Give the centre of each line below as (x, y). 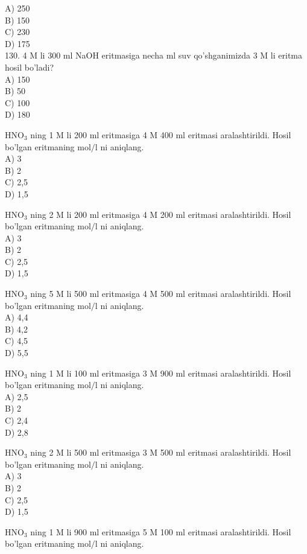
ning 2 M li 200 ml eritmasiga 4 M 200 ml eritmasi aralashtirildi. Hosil (161, 214)
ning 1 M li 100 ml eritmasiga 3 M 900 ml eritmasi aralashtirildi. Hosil (161, 373)
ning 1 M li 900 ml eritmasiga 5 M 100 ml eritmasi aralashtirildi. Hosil (161, 531)
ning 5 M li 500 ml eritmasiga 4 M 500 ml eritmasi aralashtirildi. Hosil (161, 294)
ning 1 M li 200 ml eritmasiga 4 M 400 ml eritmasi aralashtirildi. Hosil (161, 134)
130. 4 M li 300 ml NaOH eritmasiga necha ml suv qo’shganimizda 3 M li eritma (153, 55)
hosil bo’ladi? (29, 67)
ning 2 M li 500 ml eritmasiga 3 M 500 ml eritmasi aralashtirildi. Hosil (161, 452)
